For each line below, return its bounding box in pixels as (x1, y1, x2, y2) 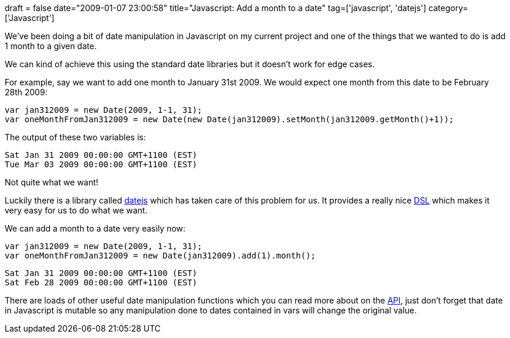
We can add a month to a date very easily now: (5, 223, 186, 233)
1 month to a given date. (5, 41, 97, 51)
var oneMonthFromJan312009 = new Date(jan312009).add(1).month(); (5, 251, 316, 260)
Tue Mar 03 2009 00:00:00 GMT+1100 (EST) (5, 160, 197, 169)
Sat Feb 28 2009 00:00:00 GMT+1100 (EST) (5, 278, 197, 287)
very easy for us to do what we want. (5, 205, 148, 215)
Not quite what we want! (5, 177, 98, 187)
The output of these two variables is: (5, 132, 146, 142)
